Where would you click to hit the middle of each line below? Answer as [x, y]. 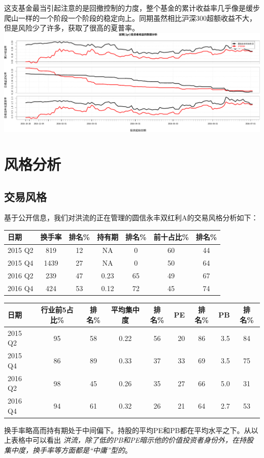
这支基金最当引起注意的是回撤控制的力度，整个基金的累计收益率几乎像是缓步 [132, 8]
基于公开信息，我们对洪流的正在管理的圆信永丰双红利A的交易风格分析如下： [131, 218]
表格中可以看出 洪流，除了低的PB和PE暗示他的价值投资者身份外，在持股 [132, 440]
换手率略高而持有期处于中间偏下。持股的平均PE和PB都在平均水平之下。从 [128, 430]
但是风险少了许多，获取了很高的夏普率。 [72, 28]
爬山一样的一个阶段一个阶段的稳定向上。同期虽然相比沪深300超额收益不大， [130, 18]
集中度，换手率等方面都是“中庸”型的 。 [68, 450]
